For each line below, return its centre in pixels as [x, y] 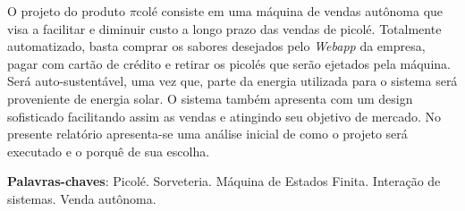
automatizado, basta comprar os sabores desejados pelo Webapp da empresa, [216, 46]
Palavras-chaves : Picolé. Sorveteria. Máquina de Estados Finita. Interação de [224, 181]
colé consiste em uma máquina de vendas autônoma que [290, 11]
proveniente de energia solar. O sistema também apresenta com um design [210, 98]
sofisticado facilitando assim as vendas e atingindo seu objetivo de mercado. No [224, 116]
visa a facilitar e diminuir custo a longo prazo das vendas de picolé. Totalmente [224, 28]
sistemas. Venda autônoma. [82, 198]
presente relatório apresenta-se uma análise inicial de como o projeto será [207, 134]
